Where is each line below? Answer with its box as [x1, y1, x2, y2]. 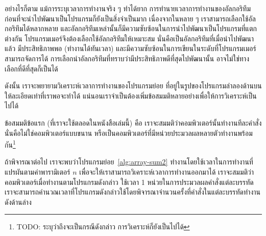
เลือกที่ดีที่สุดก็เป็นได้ [5, 63, 58, 74]
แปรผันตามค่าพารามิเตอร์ [5, 166, 70, 177]
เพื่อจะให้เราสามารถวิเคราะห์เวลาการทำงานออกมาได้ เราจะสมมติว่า [79, 166, 254, 177]
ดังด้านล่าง [5, 196, 32, 207]
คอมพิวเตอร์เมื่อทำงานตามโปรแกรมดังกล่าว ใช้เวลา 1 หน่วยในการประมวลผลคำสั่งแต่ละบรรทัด [5, 176, 254, 187]
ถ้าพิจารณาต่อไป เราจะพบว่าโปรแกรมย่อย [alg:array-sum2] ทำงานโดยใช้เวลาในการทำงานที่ [5, 156, 253, 167]
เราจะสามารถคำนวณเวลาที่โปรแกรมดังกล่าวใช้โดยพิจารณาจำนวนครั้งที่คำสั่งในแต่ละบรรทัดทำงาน [5, 186, 260, 197]
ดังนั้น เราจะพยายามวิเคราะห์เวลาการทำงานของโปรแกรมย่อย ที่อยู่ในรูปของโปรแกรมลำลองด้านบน [5, 80, 262, 91]
